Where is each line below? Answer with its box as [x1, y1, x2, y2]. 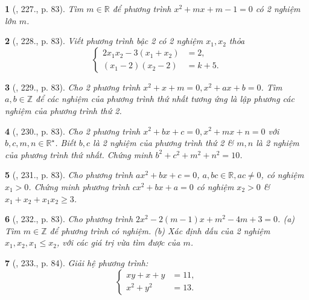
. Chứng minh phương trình [28, 180, 130, 193]
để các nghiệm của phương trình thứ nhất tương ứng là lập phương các [36, 92, 295, 105]
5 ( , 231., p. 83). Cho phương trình [5, 168, 133, 181]
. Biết [55, 136, 76, 149]
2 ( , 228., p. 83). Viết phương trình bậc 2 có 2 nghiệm [5, 34, 203, 47]
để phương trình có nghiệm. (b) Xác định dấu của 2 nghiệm [49, 224, 270, 237]
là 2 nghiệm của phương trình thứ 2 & [93, 136, 234, 149]
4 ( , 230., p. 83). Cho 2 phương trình [5, 124, 141, 137]
